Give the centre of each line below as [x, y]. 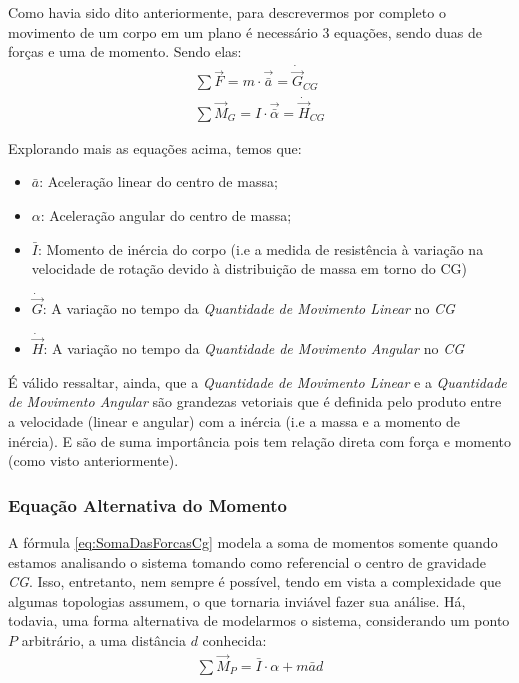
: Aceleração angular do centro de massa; [166, 214]
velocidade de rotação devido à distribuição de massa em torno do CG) [249, 268]
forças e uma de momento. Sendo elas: [125, 51]
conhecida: [234, 639]
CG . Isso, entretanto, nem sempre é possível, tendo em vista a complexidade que [255, 581]
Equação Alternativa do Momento [147, 504]
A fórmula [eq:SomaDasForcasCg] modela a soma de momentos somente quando [253, 541]
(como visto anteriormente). [93, 460]
